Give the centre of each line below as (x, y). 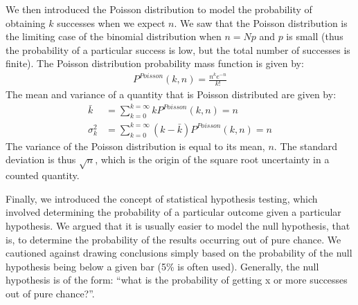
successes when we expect (111, 22)
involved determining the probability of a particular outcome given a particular (173, 212)
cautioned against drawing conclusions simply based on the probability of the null (179, 253)
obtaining (26, 22)
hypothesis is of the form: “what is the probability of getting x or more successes (177, 280)
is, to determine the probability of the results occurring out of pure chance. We (173, 239)
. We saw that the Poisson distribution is (261, 22)
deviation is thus (41, 159)
